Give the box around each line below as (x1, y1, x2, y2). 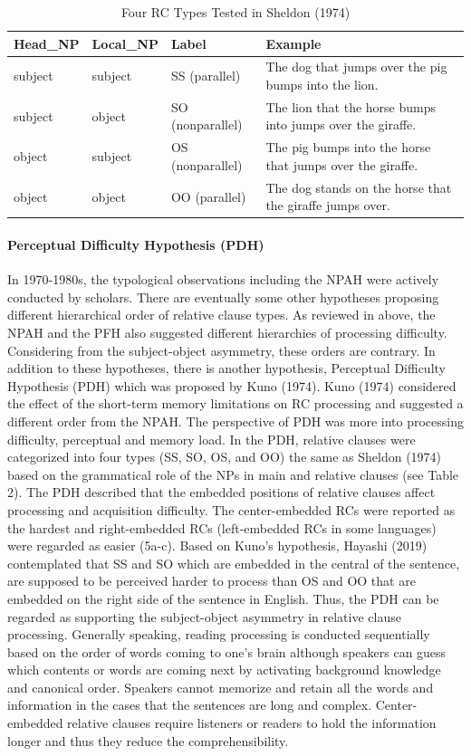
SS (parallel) (170, 66, 241, 85)
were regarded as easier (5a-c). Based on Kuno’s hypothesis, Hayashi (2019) (7, 536, 428, 555)
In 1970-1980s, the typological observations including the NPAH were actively (7, 270, 439, 289)
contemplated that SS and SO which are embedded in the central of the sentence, (7, 553, 460, 572)
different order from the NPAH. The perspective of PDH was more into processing (7, 411, 464, 430)
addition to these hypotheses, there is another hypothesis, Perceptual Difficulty (7, 359, 446, 378)
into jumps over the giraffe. (265, 115, 417, 134)
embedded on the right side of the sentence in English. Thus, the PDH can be (7, 589, 439, 608)
